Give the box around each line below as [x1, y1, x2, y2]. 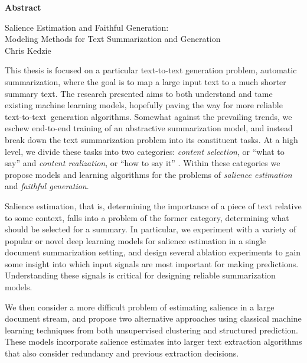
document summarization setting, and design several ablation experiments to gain [5, 246, 301, 258]
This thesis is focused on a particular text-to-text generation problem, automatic [5, 64, 297, 76]
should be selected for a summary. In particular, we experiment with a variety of [5, 223, 296, 235]
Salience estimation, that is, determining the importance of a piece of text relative [5, 199, 302, 212]
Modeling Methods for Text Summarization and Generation [5, 33, 221, 45]
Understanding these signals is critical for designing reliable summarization [5, 269, 276, 281]
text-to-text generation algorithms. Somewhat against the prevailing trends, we [5, 110, 292, 122]
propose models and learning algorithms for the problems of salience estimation [5, 168, 292, 180]
